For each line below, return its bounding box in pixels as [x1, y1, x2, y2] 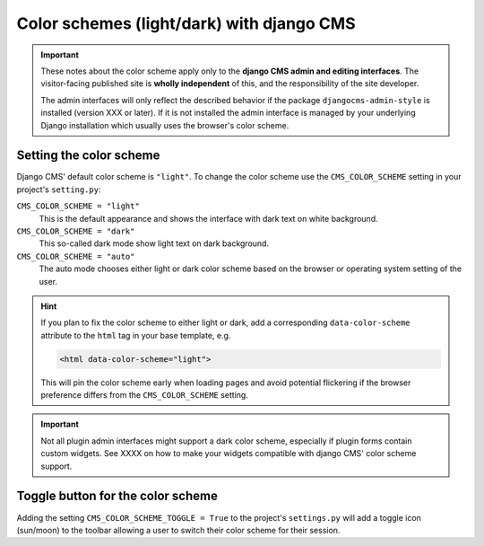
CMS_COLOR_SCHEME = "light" [16, 201, 141, 211]
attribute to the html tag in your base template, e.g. [40, 330, 231, 340]
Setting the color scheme [16, 148, 160, 163]
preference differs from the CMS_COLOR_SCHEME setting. [40, 390, 248, 401]
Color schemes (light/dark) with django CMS [16, 13, 356, 33]
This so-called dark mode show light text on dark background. [39, 238, 269, 249]
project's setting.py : [16, 184, 102, 195]
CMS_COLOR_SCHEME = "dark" [16, 225, 135, 236]
